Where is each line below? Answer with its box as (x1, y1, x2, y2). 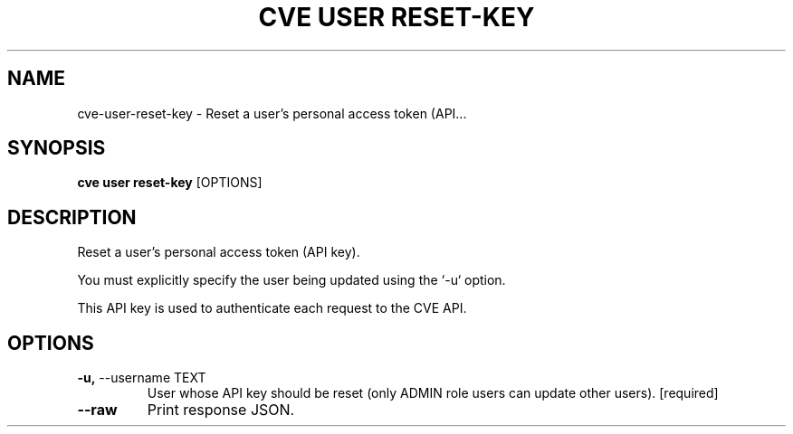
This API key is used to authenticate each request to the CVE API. (77, 300, 467, 316)
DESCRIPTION (7, 205, 137, 229)
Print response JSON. (147, 401, 295, 420)
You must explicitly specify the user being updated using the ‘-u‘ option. (77, 272, 506, 288)
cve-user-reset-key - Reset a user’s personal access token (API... (77, 105, 467, 121)
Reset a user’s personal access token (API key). (77, 244, 360, 260)
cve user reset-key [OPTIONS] (77, 175, 263, 191)
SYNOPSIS (7, 137, 106, 160)
